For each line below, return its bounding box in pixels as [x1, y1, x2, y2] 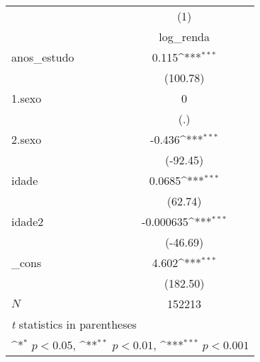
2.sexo [11, 131, 42, 147]
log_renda [159, 28, 210, 45]
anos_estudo [11, 49, 74, 65]
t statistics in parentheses [11, 316, 137, 332]
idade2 [11, 213, 44, 230]
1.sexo [11, 90, 42, 106]
